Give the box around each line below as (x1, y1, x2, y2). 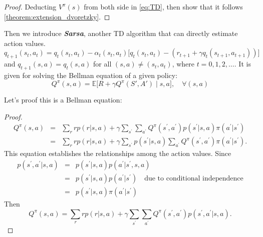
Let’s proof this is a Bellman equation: (4, 94, 122, 105)
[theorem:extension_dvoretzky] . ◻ (4, 11, 110, 21)
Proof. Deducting (4, 1, 57, 11)
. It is (234, 58, 251, 69)
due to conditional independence (144, 174, 243, 182)
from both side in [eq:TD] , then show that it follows (84, 1, 243, 11)
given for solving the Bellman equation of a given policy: (4, 69, 178, 80)
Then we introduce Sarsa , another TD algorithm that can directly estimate (4, 28, 238, 38)
